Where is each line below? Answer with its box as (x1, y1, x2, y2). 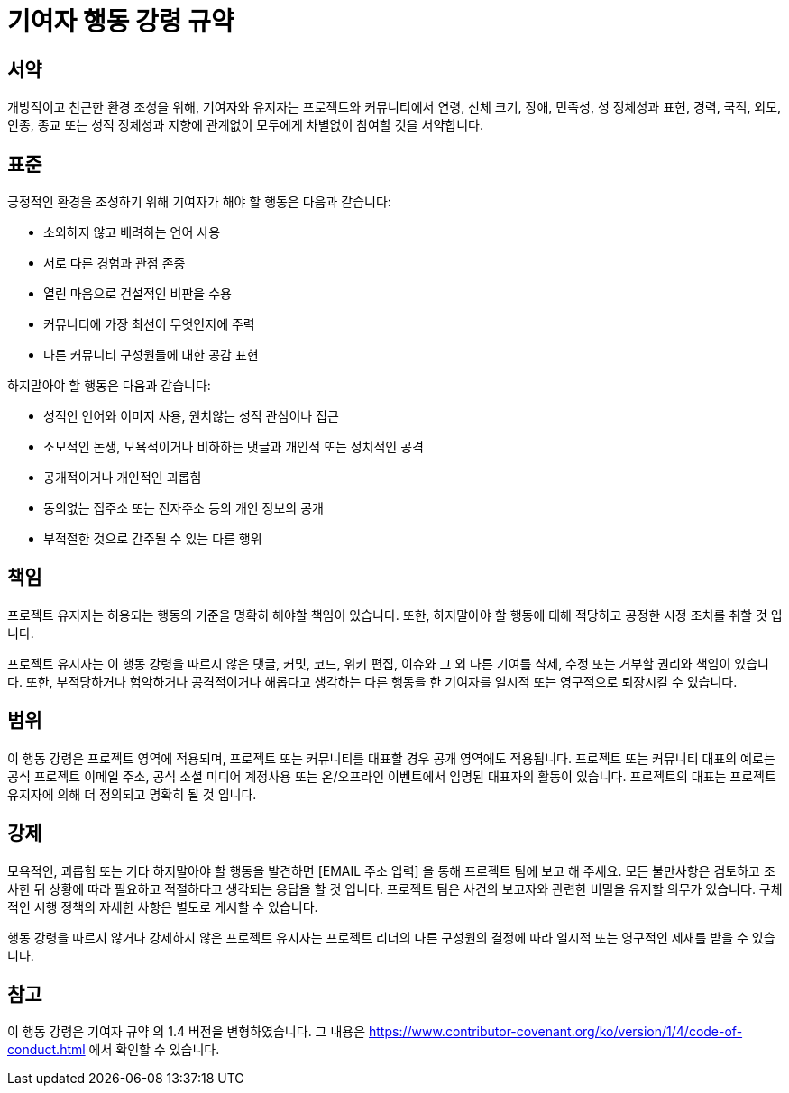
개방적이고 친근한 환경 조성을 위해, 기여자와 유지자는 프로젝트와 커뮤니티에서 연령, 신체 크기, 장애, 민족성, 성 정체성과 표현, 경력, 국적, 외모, (7, 99, 782, 115)
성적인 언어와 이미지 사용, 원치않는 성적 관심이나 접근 (43, 408, 339, 424)
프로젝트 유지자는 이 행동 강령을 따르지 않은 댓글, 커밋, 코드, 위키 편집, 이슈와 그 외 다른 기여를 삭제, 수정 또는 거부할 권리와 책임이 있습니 (7, 655, 769, 671)
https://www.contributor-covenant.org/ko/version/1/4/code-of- (369, 1024, 743, 1040)
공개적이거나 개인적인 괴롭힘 (43, 469, 202, 486)
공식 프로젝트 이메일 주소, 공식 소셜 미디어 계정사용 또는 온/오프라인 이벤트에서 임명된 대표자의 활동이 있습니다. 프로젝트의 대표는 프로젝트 (7, 768, 776, 784)
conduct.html (7, 1042, 86, 1058)
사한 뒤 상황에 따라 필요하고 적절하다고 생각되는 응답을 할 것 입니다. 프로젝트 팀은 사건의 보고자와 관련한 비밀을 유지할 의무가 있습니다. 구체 (7, 880, 783, 897)
